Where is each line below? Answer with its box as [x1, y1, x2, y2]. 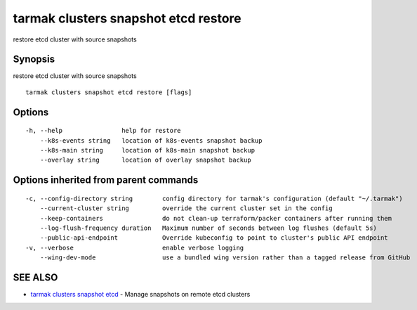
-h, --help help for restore [25, 127, 182, 135]
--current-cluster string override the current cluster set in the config [39, 205, 333, 212]
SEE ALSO [13, 271, 58, 283]
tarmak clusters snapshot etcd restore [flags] [25, 88, 192, 96]
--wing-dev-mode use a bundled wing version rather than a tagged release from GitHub [39, 254, 411, 261]
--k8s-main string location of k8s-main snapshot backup [39, 146, 256, 155]
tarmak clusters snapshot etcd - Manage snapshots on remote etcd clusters [30, 290, 251, 299]
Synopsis [13, 53, 55, 65]
